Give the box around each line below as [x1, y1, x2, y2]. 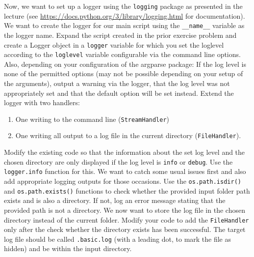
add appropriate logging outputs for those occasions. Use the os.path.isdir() [4, 176, 241, 186]
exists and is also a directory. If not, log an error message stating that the [4, 195, 226, 205]
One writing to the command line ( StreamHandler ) [15, 114, 170, 124]
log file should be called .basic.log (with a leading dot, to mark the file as [4, 233, 231, 244]
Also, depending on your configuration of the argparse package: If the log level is [4, 58, 246, 69]
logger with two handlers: [4, 97, 80, 108]
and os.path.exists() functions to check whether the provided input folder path [4, 185, 250, 196]
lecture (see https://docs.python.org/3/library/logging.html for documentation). [4, 10, 245, 21]
